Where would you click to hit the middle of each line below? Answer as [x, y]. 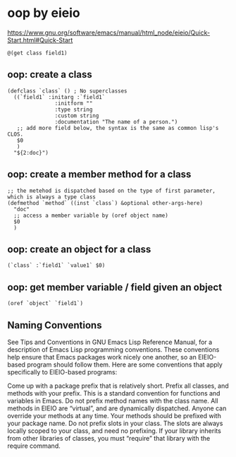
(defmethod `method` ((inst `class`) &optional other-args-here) [105, 203]
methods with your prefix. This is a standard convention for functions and [114, 393]
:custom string [77, 115]
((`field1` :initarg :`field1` [60, 97]
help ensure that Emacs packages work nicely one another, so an [102, 357]
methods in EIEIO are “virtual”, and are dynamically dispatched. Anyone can [117, 408]
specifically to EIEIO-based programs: [62, 372]
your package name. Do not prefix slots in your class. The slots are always [115, 423]
